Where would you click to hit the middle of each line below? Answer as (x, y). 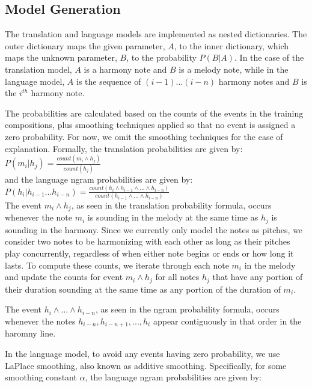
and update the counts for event (64, 277)
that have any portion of (258, 277)
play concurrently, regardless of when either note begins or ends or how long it (149, 253)
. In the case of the (269, 57)
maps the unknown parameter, (61, 57)
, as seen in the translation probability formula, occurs (171, 205)
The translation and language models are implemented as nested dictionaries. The (156, 34)
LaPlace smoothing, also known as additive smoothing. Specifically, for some (146, 365)
